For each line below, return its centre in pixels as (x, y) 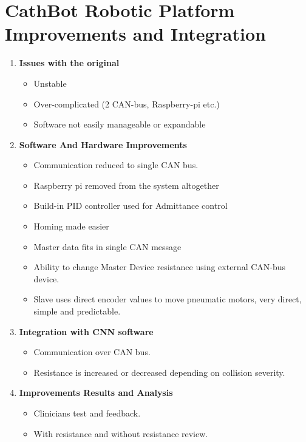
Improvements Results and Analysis (96, 393)
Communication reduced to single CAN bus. (116, 165)
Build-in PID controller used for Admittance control (131, 206)
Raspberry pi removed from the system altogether (126, 185)
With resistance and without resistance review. (121, 433)
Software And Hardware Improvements (103, 144)
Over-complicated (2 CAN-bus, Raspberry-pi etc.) (127, 104)
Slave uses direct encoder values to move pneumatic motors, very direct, (168, 299)
